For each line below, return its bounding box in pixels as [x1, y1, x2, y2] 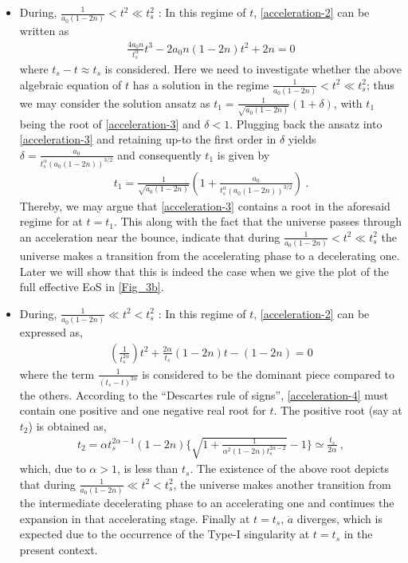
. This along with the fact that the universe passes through [113, 213, 402, 230]
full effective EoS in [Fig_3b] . [19, 278, 164, 295]
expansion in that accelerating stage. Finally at [19, 510, 250, 526]
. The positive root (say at [273, 402, 402, 419]
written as [19, 22, 69, 39]
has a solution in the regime [132, 76, 269, 93]
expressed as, [19, 324, 83, 341]
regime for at [19, 213, 83, 230]
